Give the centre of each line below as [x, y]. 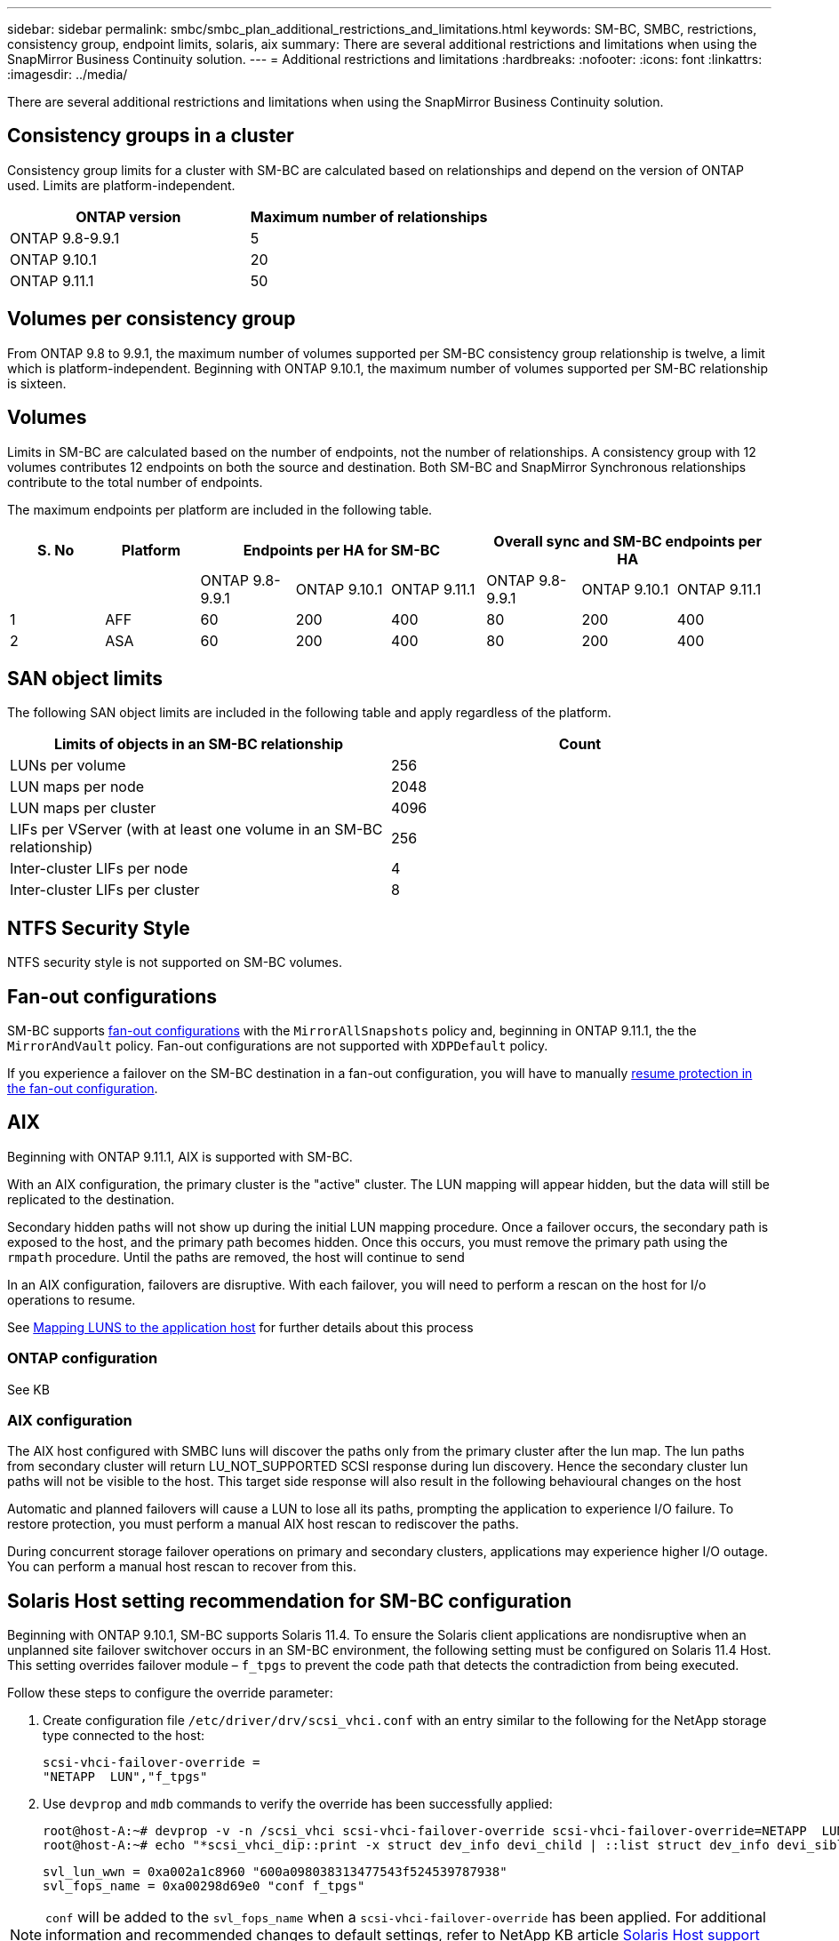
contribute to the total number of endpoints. [135, 482]
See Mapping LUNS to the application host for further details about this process [240, 1327]
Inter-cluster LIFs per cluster [105, 890]
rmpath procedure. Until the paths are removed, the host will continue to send [236, 1257]
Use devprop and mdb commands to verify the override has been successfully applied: [298, 1804]
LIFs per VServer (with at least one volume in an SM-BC [196, 830]
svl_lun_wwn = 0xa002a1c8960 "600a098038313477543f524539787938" [275, 1872]
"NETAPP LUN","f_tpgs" [125, 1777]
